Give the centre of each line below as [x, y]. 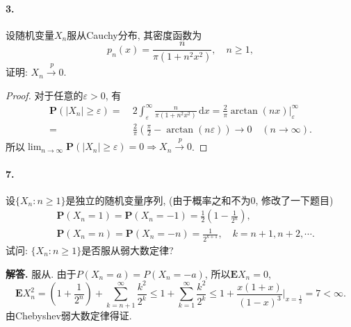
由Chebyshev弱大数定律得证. [69, 316]
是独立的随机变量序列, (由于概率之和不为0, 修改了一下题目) [199, 200]
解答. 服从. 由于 [41, 273]
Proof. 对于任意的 [44, 95]
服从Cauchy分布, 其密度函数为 [134, 34]
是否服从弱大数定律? [128, 250]
